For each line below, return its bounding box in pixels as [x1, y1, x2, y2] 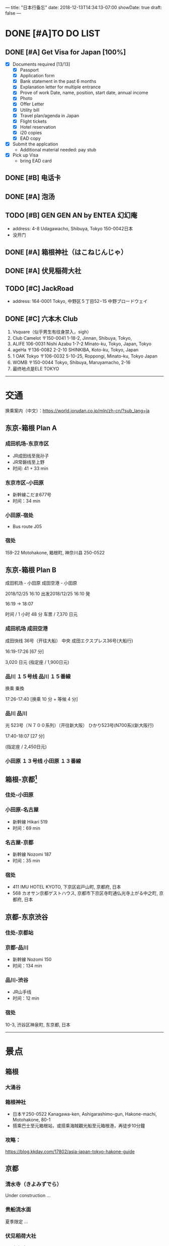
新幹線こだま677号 [12, 491, 52, 497]
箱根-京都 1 [5, 773, 38, 784]
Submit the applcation [12, 141, 58, 147]
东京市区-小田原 [5, 479, 44, 486]
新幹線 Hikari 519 [12, 818, 48, 824]
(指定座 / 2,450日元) [5, 744, 47, 750]
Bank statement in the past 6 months [20, 78, 97, 84]
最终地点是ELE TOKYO [12, 366, 59, 372]
